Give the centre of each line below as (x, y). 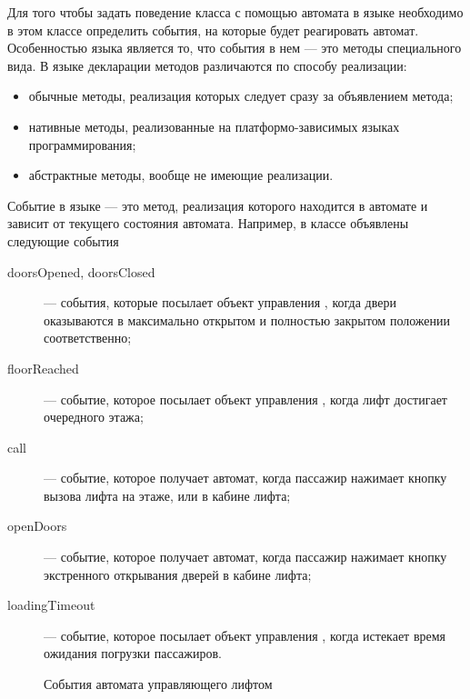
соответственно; (88, 338)
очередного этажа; (94, 417)
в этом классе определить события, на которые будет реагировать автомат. (213, 30)
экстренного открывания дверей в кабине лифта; (178, 574)
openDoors (37, 526)
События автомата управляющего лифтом (158, 684)
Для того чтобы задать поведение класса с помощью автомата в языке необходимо (235, 12)
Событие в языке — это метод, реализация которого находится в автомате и (218, 205)
